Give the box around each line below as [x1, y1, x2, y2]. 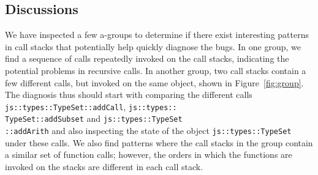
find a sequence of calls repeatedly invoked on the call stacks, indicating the [5, 52, 289, 65]
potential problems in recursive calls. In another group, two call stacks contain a [5, 64, 306, 76]
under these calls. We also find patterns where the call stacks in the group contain [5, 136, 313, 149]
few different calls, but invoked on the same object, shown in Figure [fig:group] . [5, 76, 304, 89]
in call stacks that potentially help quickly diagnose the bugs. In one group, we [5, 40, 301, 53]
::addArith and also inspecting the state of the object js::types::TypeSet [5, 124, 292, 137]
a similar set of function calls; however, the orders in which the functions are [5, 148, 292, 161]
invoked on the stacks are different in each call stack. [5, 160, 203, 173]
